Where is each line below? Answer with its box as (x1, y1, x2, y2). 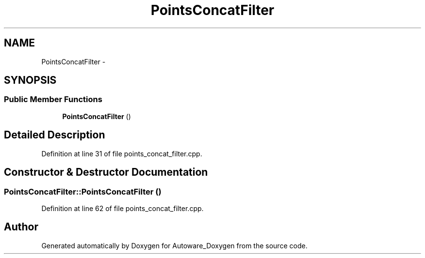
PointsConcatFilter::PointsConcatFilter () (4, 186, 162, 197)
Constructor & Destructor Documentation (4, 166, 208, 179)
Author (4, 221, 38, 233)
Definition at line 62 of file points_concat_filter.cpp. (41, 204, 204, 212)
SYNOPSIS (4, 74, 57, 87)
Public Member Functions (4, 94, 102, 105)
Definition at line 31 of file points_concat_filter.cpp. (41, 149, 202, 158)
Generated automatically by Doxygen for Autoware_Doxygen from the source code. (41, 241, 308, 250)
